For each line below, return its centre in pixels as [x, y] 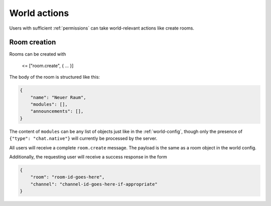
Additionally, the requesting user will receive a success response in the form [88, 157]
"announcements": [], [57, 111]
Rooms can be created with [38, 54]
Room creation [33, 42]
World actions [39, 13]
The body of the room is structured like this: [55, 77]
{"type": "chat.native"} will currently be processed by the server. [83, 138]
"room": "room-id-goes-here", [67, 177]
